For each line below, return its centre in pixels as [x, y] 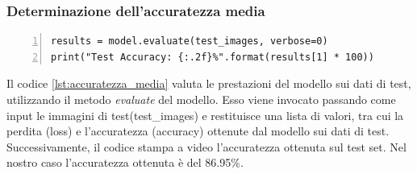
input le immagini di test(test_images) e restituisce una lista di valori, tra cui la [205, 115]
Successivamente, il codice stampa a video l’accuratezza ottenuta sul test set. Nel [206, 146]
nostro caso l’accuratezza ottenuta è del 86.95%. [125, 162]
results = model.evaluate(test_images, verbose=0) [190, 41]
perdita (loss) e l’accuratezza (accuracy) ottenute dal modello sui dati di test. [198, 131]
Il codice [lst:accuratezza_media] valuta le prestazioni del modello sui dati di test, [209, 83]
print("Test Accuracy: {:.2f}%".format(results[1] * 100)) [213, 57]
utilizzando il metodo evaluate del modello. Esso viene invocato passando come [201, 99]
